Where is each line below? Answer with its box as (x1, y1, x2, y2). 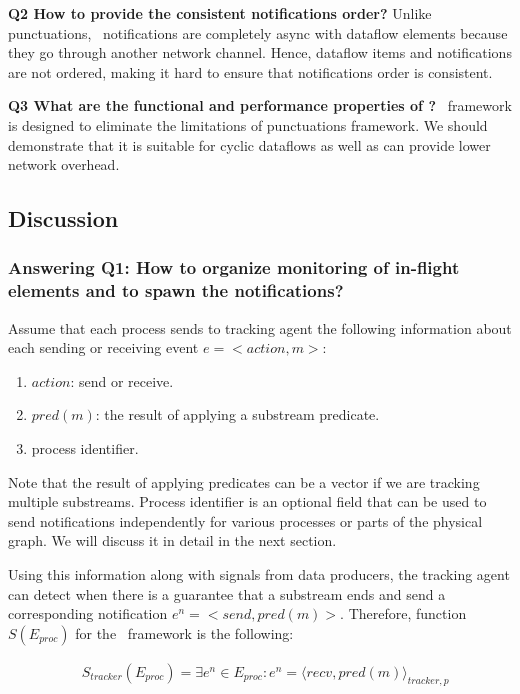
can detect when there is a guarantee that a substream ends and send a (8, 583, 446, 604)
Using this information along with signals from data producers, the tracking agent (8, 564, 510, 585)
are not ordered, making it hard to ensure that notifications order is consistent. (8, 61, 493, 82)
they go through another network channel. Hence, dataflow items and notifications (8, 42, 512, 63)
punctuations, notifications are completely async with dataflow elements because (8, 22, 508, 43)
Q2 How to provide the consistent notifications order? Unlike (8, 3, 432, 23)
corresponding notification (8, 603, 168, 624)
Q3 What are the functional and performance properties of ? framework (8, 95, 512, 116)
